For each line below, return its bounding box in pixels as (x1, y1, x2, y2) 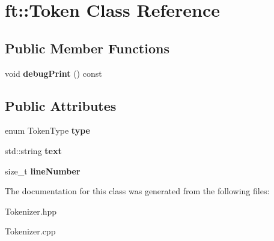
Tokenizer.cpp (5, 225, 56, 237)
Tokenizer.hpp (5, 204, 57, 217)
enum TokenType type (5, 124, 90, 137)
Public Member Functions (5, 38, 169, 57)
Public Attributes (5, 96, 117, 115)
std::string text (5, 144, 62, 156)
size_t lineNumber (5, 164, 81, 177)
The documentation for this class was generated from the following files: (5, 185, 270, 197)
